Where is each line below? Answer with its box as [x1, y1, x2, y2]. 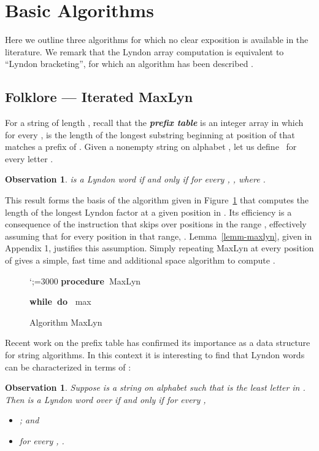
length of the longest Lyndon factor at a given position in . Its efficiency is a [5, 205, 292, 218]
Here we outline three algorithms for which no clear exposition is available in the [5, 33, 309, 46]
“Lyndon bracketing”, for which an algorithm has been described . [5, 57, 253, 70]
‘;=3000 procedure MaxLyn [29, 274, 141, 287]
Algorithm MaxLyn [29, 315, 102, 328]
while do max [29, 295, 91, 308]
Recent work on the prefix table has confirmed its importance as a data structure [5, 336, 310, 349]
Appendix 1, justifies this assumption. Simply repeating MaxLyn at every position [5, 241, 314, 254]
